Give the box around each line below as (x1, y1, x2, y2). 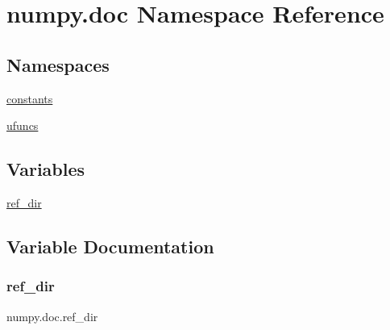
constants (6, 90, 53, 107)
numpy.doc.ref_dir (6, 307, 98, 324)
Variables (6, 157, 85, 182)
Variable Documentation (6, 233, 214, 258)
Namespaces (6, 52, 110, 77)
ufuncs (6, 117, 39, 134)
